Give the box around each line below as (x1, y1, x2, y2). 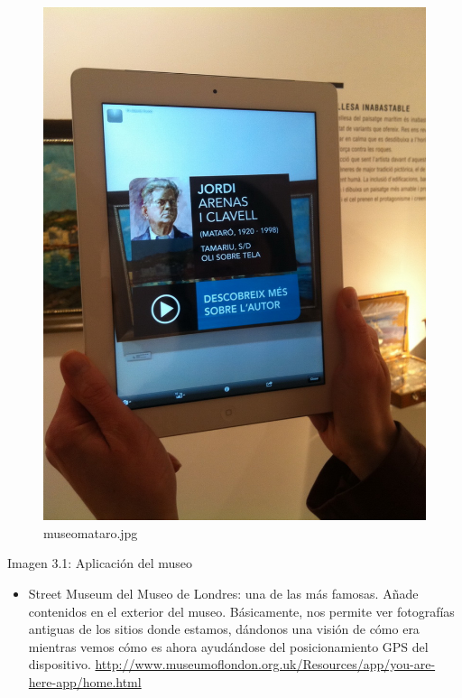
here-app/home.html (28, 673, 142, 692)
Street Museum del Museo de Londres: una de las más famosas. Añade (28, 584, 419, 603)
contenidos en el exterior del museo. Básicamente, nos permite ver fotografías (28, 601, 455, 620)
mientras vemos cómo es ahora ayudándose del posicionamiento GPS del (28, 637, 429, 656)
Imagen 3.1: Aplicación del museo (7, 554, 193, 572)
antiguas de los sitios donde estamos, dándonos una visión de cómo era (28, 619, 420, 638)
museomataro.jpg (43, 523, 138, 542)
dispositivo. (28, 655, 91, 674)
